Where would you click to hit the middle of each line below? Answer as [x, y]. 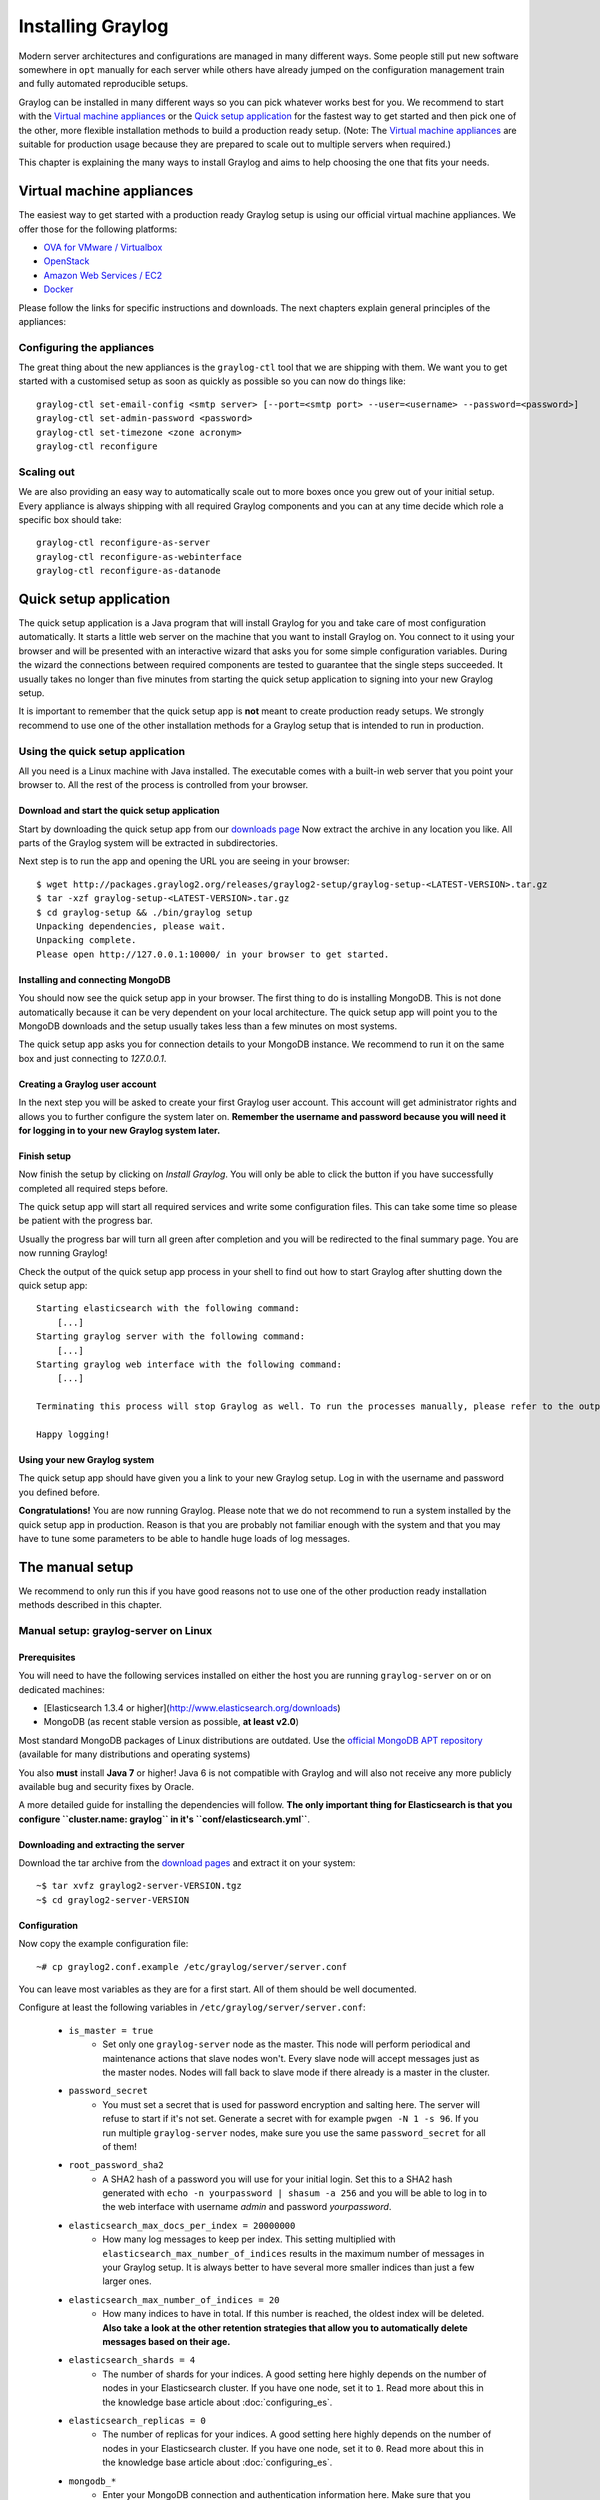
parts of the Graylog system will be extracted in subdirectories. [148, 843]
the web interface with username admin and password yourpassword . [247, 2207]
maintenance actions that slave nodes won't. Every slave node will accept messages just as [291, 2058]
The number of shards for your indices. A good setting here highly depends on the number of [294, 2374]
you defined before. [59, 1492]
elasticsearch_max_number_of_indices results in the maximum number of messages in [293, 2253]
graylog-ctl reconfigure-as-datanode [129, 571]
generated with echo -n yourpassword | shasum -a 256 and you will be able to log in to [295, 2193]
